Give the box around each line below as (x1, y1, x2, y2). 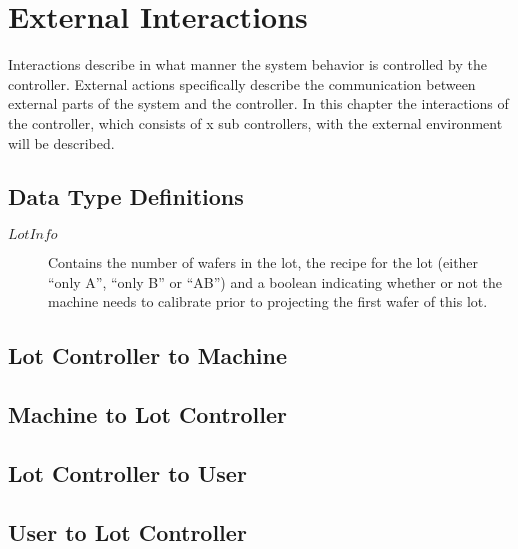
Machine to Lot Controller (8, 399, 288, 430)
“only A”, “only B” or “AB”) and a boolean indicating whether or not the (48, 271, 502, 292)
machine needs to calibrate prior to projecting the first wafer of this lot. (48, 291, 488, 312)
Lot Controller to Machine (8, 340, 288, 371)
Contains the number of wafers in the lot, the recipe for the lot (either (48, 252, 479, 273)
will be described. (8, 132, 115, 153)
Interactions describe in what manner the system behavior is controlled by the (8, 54, 487, 75)
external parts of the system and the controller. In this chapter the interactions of (8, 93, 509, 114)
